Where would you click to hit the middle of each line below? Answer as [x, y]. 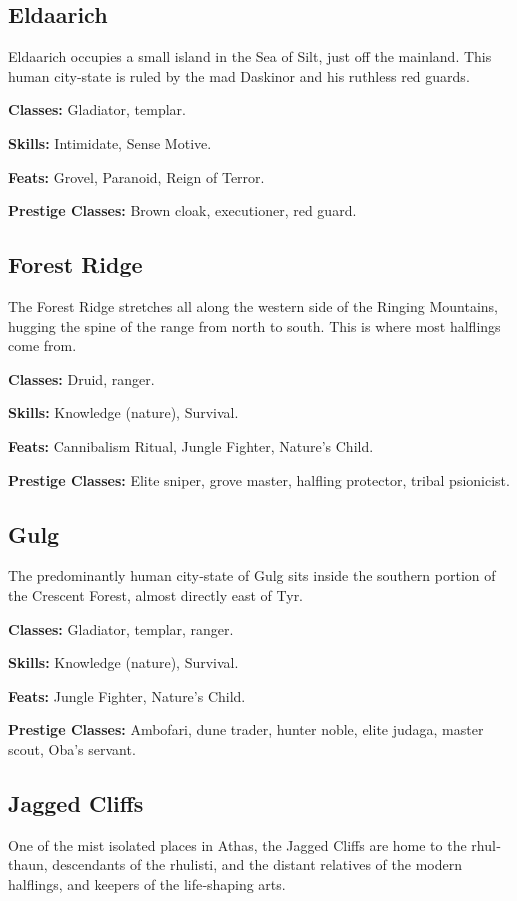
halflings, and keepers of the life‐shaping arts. [147, 883]
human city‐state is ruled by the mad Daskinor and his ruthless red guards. [239, 75]
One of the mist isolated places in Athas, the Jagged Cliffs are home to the [237, 844]
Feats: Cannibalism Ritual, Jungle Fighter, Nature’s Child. [191, 445]
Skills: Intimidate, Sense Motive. [110, 142]
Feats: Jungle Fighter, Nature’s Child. [127, 695]
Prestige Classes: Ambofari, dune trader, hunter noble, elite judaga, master [246, 729]
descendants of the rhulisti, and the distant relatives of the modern [257, 864]
